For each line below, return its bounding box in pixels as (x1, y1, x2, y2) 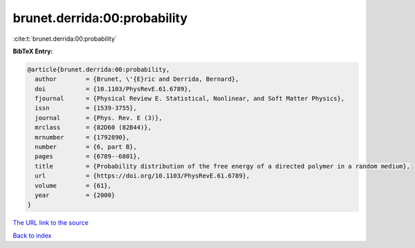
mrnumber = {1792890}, (35, 133, 130, 141)
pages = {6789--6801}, (35, 153, 141, 160)
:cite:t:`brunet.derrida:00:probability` (12, 35, 118, 43)
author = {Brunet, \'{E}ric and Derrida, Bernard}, (35, 75, 239, 83)
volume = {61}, (35, 182, 112, 189)
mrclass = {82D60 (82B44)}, (35, 124, 152, 131)
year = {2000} (35, 191, 116, 199)
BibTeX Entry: (12, 47, 53, 55)
